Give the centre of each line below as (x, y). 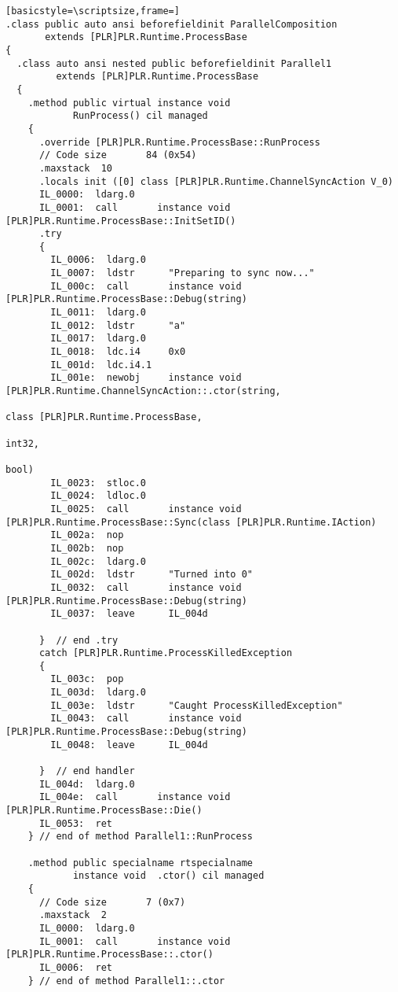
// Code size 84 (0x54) (118, 155)
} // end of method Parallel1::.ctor (126, 981)
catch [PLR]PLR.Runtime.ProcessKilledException (166, 653)
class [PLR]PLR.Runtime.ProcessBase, (104, 417)
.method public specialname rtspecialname (140, 863)
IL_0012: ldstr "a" (118, 325)
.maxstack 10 (76, 168)
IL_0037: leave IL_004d (129, 614)
